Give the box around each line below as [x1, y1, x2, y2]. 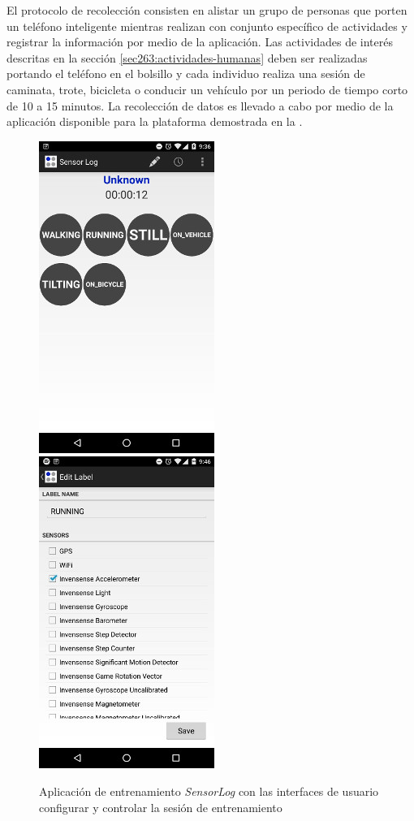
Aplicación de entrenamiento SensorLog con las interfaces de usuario [39, 782, 379, 799]
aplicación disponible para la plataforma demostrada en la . [6, 113, 303, 130]
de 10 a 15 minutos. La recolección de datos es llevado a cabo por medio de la [6, 97, 394, 114]
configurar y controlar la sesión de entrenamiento [39, 798, 282, 815]
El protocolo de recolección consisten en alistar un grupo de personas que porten [6, 2, 408, 18]
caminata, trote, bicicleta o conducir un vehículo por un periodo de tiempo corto [6, 80, 408, 97]
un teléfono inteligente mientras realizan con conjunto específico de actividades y [6, 17, 408, 34]
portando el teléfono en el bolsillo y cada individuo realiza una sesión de [6, 65, 365, 82]
